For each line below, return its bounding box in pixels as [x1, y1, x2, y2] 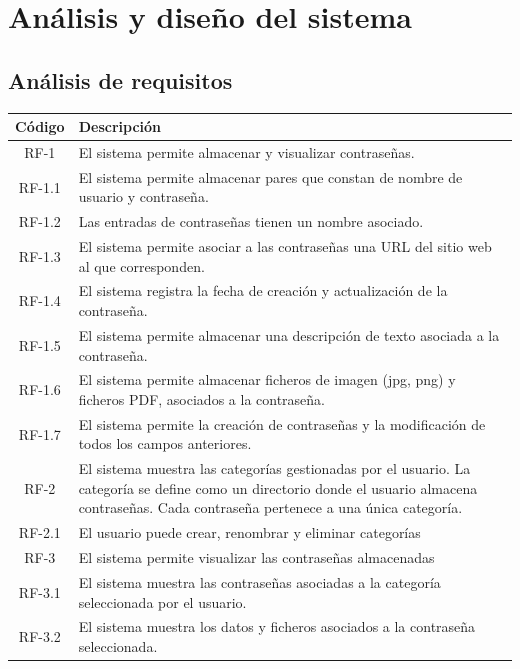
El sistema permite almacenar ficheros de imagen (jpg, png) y [78, 369, 456, 390]
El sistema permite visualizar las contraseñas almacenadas [78, 547, 435, 568]
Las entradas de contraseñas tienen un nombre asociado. [78, 211, 424, 232]
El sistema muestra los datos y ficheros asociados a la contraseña [78, 616, 476, 637]
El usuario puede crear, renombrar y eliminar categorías [78, 522, 421, 543]
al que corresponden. [78, 255, 205, 276]
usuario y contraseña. [78, 186, 209, 207]
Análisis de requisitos [8, 64, 233, 95]
